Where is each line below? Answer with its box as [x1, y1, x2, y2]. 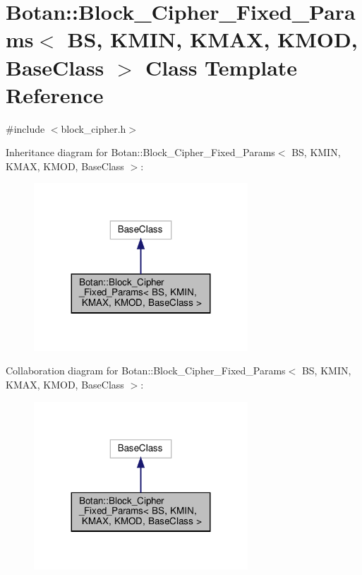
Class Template [145, 52, 298, 81]
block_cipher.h [61, 121, 126, 136]
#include [6, 121, 45, 136]
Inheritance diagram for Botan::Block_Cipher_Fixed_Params [6, 145, 275, 160]
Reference [6, 80, 104, 109]
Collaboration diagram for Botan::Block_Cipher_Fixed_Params [6, 363, 286, 378]
